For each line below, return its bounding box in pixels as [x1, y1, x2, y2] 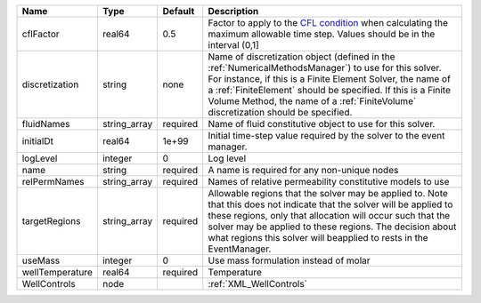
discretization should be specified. [208, 107, 353, 118]
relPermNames [21, 176, 85, 187]
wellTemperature [21, 267, 93, 278]
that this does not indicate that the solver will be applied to [208, 198, 453, 211]
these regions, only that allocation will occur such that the [208, 210, 451, 221]
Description [208, 5, 259, 17]
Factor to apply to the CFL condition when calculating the [208, 17, 449, 28]
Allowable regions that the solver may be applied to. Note [208, 187, 449, 199]
